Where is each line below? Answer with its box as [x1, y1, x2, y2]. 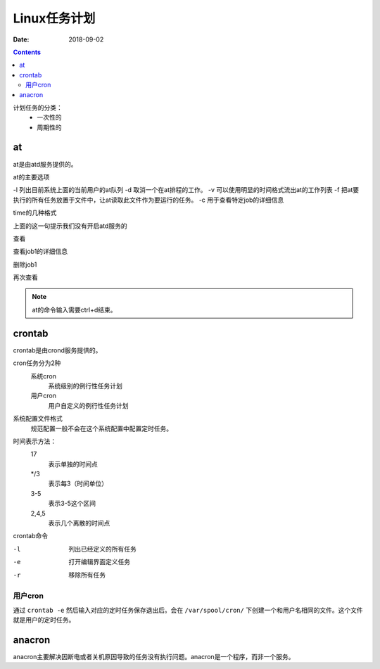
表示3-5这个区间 [48, 499, 96, 508]
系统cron [30, 371, 56, 380]
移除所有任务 [68, 571, 106, 579]
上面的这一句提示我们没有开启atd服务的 [13, 222, 127, 230]
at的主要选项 [13, 172, 50, 181]
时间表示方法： [13, 437, 56, 445]
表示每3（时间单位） [48, 479, 108, 488]
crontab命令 [13, 532, 49, 540]
